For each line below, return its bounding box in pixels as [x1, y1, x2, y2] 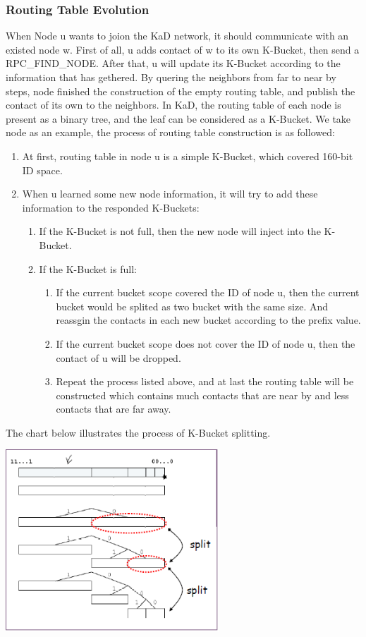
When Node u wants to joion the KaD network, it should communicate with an [6, 28, 349, 43]
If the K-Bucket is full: [39, 261, 137, 276]
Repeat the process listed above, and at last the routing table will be [56, 374, 354, 389]
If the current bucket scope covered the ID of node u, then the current [56, 285, 360, 300]
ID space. [22, 162, 63, 177]
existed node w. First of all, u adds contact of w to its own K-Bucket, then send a [6, 42, 360, 56]
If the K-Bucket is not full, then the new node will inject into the [39, 224, 321, 238]
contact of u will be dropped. [56, 350, 181, 365]
